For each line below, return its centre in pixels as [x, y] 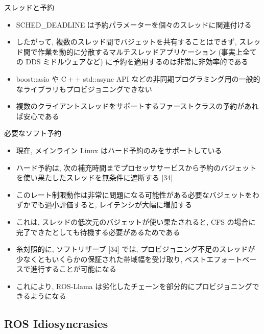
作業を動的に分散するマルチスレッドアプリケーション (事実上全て [147, 51]
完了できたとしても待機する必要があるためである [98, 232]
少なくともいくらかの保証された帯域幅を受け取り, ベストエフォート [129, 259]
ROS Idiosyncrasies [56, 324]
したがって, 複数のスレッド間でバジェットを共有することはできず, [126, 42]
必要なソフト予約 [33, 133]
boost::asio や [38, 78]
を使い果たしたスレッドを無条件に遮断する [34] [94, 177]
